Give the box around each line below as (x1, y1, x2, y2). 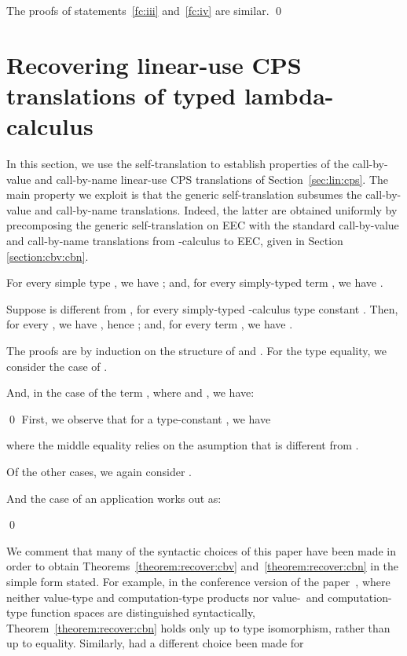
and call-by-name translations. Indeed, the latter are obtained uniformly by (35, 201, 398, 218)
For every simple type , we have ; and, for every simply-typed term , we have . (6, 274, 383, 291)
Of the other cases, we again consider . (6, 464, 192, 479)
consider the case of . (6, 357, 108, 374)
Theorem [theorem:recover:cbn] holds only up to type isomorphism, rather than (6, 619, 390, 636)
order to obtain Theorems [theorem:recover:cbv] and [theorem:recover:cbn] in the (6, 558, 399, 574)
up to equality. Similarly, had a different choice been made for (6, 635, 304, 651)
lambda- (244, 79, 334, 111)
